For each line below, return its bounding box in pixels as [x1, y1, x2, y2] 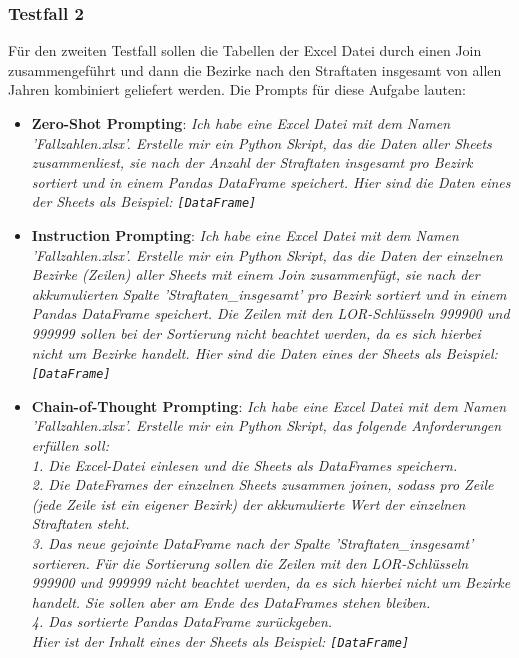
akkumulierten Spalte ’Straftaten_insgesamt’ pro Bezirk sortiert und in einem [31, 283, 507, 304]
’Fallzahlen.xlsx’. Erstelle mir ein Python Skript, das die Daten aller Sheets [31, 132, 492, 153]
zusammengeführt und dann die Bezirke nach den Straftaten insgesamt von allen [8, 59, 502, 80]
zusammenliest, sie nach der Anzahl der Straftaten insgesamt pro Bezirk [31, 152, 473, 173]
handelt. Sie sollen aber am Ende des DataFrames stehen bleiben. [31, 591, 431, 612]
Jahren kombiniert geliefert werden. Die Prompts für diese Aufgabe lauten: [8, 79, 466, 100]
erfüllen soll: [31, 435, 109, 456]
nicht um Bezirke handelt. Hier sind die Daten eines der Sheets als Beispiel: [31, 342, 498, 363]
